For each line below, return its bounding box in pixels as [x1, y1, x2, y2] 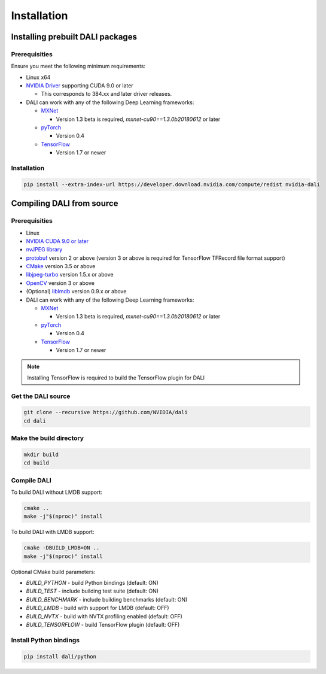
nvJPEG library [26, 246, 63, 253]
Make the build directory [11, 434, 84, 442]
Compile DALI [11, 476, 52, 484]
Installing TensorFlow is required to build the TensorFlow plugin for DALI [27, 374, 205, 381]
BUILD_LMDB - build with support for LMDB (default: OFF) [26, 605, 170, 612]
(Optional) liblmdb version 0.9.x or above [26, 288, 127, 295]
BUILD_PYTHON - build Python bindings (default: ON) [26, 579, 159, 587]
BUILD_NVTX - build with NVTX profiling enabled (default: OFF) [26, 612, 182, 620]
